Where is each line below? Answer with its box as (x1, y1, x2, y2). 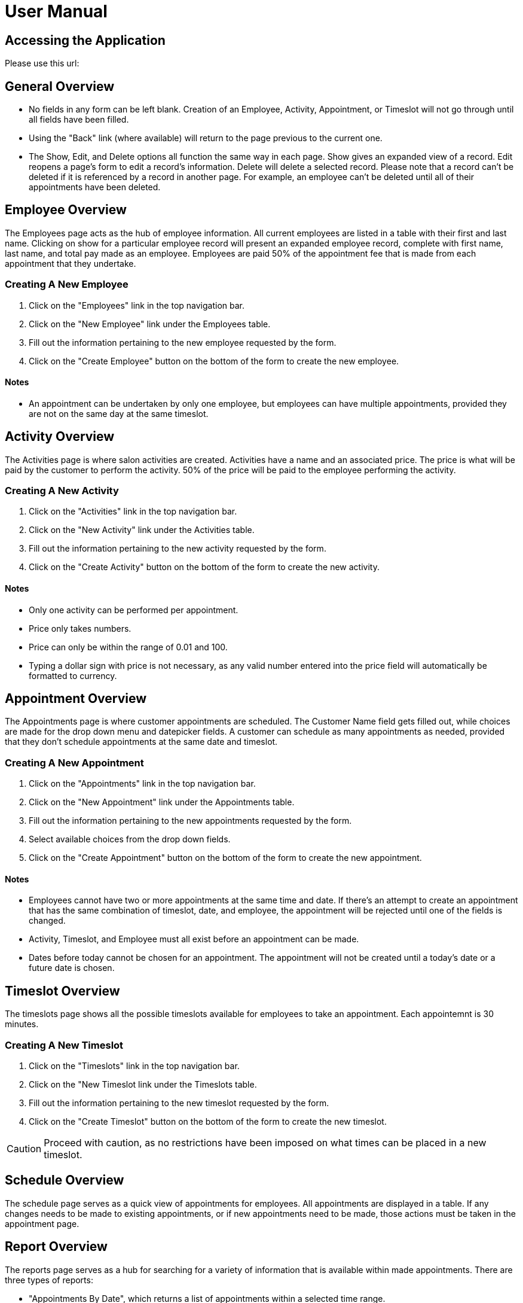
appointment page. (5, 1218, 79, 1229)
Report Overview (5, 1239, 108, 1255)
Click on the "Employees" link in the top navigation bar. (29, 300, 245, 310)
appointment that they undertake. (5, 258, 136, 269)
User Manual (5, 1, 108, 22)
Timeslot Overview (5, 983, 120, 998)
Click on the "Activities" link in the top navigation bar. (29, 506, 237, 517)
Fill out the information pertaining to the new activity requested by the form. (29, 543, 326, 554)
